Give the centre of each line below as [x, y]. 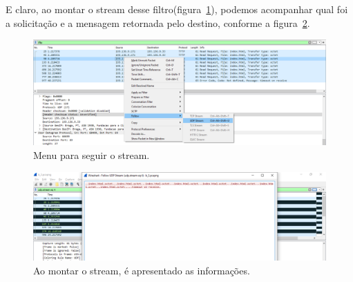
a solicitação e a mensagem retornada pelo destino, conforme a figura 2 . [158, 22]
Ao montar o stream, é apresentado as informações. [142, 270]
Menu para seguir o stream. [92, 154]
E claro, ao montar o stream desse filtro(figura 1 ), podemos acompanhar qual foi [177, 9]
